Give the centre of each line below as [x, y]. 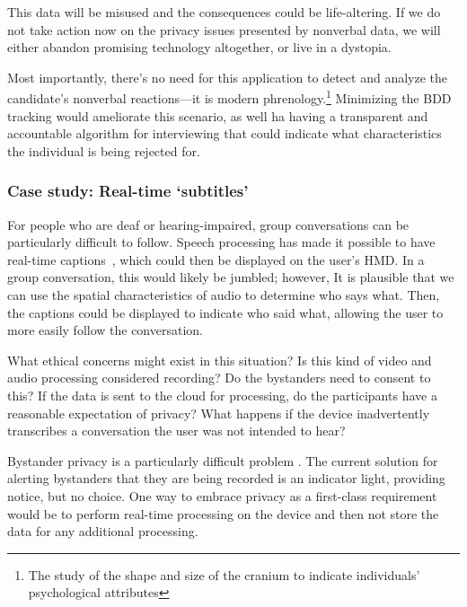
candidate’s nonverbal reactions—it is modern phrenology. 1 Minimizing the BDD [229, 97]
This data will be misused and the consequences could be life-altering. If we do [224, 12]
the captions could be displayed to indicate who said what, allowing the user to [225, 312]
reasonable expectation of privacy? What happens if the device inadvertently [219, 413]
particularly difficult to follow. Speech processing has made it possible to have [221, 242]
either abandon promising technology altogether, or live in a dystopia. [199, 47]
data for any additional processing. [103, 531]
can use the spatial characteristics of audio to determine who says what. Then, [224, 295]
